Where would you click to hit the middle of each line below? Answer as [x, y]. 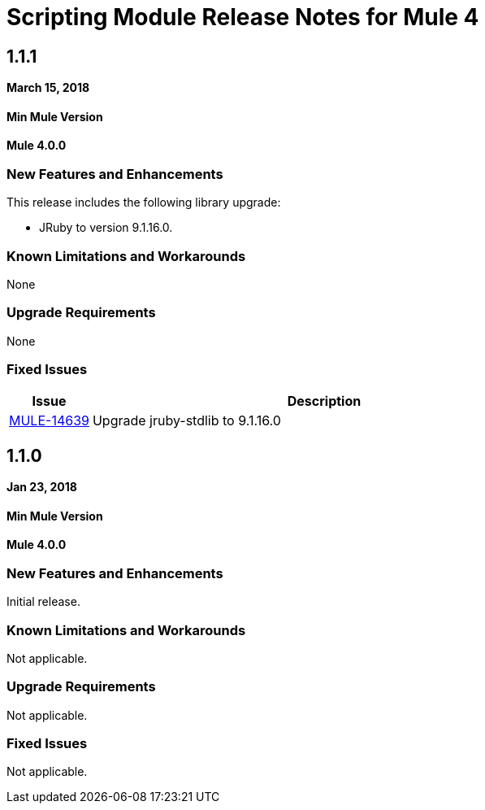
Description [324, 401]
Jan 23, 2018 [42, 487]
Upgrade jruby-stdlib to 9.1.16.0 [186, 421]
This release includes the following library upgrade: [144, 202]
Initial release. [43, 602]
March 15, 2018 [48, 88]
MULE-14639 [49, 421]
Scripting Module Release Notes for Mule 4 [243, 17]
